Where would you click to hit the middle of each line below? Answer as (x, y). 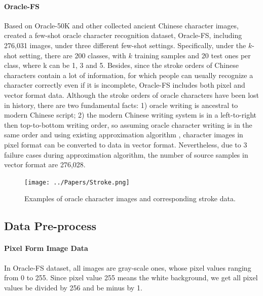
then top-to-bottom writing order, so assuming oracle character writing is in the (128, 124)
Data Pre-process (50, 226)
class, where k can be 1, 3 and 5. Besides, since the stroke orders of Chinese (121, 65)
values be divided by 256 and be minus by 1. (73, 287)
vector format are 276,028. (45, 164)
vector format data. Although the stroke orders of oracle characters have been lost (132, 95)
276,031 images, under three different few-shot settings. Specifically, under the (125, 45)
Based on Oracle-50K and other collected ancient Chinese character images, (121, 25)
